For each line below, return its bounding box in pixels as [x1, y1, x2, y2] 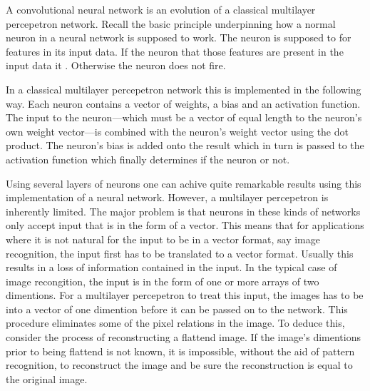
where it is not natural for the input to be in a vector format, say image [6, 231, 320, 246]
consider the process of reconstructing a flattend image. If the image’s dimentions [6, 330, 361, 345]
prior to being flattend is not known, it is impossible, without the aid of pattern [6, 343, 355, 358]
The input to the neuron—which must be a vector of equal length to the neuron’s [6, 110, 362, 125]
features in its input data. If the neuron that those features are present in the [6, 44, 344, 59]
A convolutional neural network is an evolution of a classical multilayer [6, 2, 316, 16]
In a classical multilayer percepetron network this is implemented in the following [6, 81, 361, 96]
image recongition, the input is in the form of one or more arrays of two [6, 273, 319, 288]
